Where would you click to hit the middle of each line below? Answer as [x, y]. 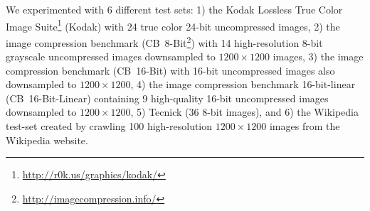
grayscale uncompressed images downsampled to [111, 56]
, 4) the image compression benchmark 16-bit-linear [243, 84]
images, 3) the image [318, 56]
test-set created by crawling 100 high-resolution [109, 126]
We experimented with [55, 9]
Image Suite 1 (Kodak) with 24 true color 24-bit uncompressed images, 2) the [173, 25]
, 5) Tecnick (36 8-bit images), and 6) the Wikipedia [244, 112]
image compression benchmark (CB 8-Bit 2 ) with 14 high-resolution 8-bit [164, 41]
